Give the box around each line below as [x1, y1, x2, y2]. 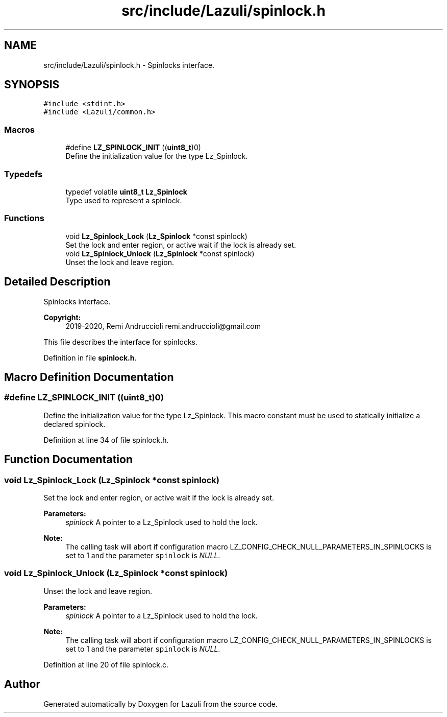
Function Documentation [4, 453, 133, 466]
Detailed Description [4, 275, 111, 289]
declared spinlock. [43, 419, 106, 428]
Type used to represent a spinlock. [65, 196, 182, 205]
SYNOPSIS [4, 78, 60, 91]
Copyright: [43, 313, 81, 322]
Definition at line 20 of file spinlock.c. [43, 660, 169, 669]
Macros [4, 124, 35, 135]
